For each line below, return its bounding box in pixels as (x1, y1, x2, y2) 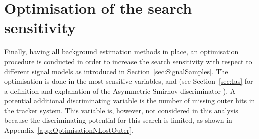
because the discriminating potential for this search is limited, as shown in (4, 115, 232, 125)
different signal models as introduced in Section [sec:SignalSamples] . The (4, 66, 228, 76)
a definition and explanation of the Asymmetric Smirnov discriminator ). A (4, 85, 236, 96)
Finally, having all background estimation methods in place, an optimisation (4, 46, 239, 57)
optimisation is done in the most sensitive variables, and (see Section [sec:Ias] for (4, 76, 253, 86)
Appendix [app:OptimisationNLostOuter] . (4, 125, 134, 135)
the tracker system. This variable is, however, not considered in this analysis (4, 105, 238, 115)
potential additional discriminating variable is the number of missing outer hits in (4, 95, 255, 106)
